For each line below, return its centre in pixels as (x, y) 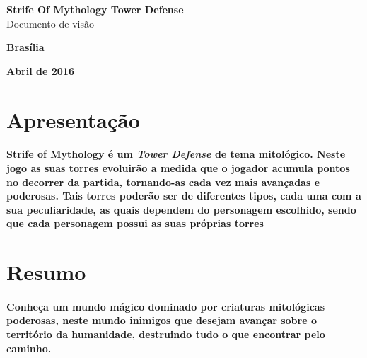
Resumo (46, 272)
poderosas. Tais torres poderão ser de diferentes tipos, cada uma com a (184, 196)
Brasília (25, 47)
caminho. (29, 348)
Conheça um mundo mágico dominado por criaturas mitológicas (166, 306)
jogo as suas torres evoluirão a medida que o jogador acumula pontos (178, 167)
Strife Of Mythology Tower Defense (95, 9)
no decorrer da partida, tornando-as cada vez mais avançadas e (163, 181)
